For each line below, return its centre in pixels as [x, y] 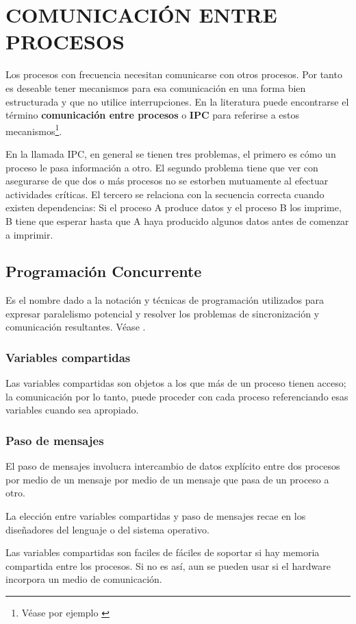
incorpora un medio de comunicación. [84, 579]
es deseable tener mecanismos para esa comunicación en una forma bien [156, 87]
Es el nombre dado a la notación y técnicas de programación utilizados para [165, 300]
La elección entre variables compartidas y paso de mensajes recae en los [156, 516]
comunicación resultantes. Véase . [76, 327]
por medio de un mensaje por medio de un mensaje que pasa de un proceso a [167, 479]
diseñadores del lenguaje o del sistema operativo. [107, 529]
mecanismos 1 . [34, 130]
